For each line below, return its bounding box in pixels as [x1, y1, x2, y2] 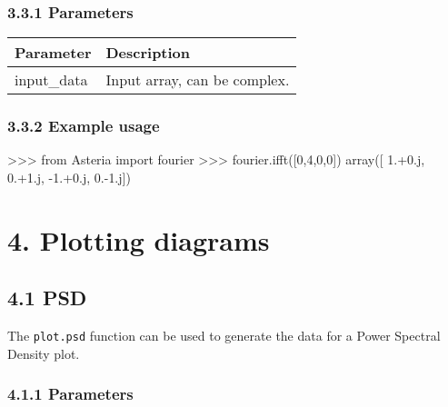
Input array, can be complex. [105, 69, 290, 91]
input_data [15, 69, 88, 91]
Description [105, 42, 191, 64]
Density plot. [7, 343, 80, 362]
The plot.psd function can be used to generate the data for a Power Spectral [7, 326, 441, 345]
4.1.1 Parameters [7, 382, 134, 405]
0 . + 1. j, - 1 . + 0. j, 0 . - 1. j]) [7, 168, 131, 187]
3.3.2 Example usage [7, 114, 160, 137]
